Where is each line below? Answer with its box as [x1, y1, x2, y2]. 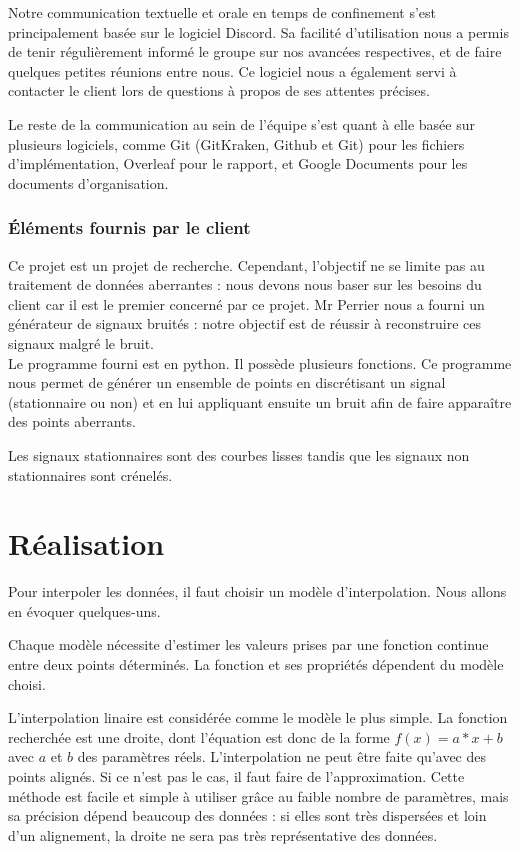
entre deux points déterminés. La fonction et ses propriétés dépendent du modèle [8, 654, 504, 674]
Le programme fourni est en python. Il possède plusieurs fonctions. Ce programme [8, 352, 512, 373]
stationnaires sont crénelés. [8, 464, 173, 485]
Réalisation [8, 523, 165, 564]
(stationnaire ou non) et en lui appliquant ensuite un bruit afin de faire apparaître [8, 391, 512, 412]
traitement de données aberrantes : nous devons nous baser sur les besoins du [8, 274, 482, 295]
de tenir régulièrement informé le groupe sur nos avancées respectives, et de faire [8, 41, 502, 62]
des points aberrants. [8, 411, 136, 432]
